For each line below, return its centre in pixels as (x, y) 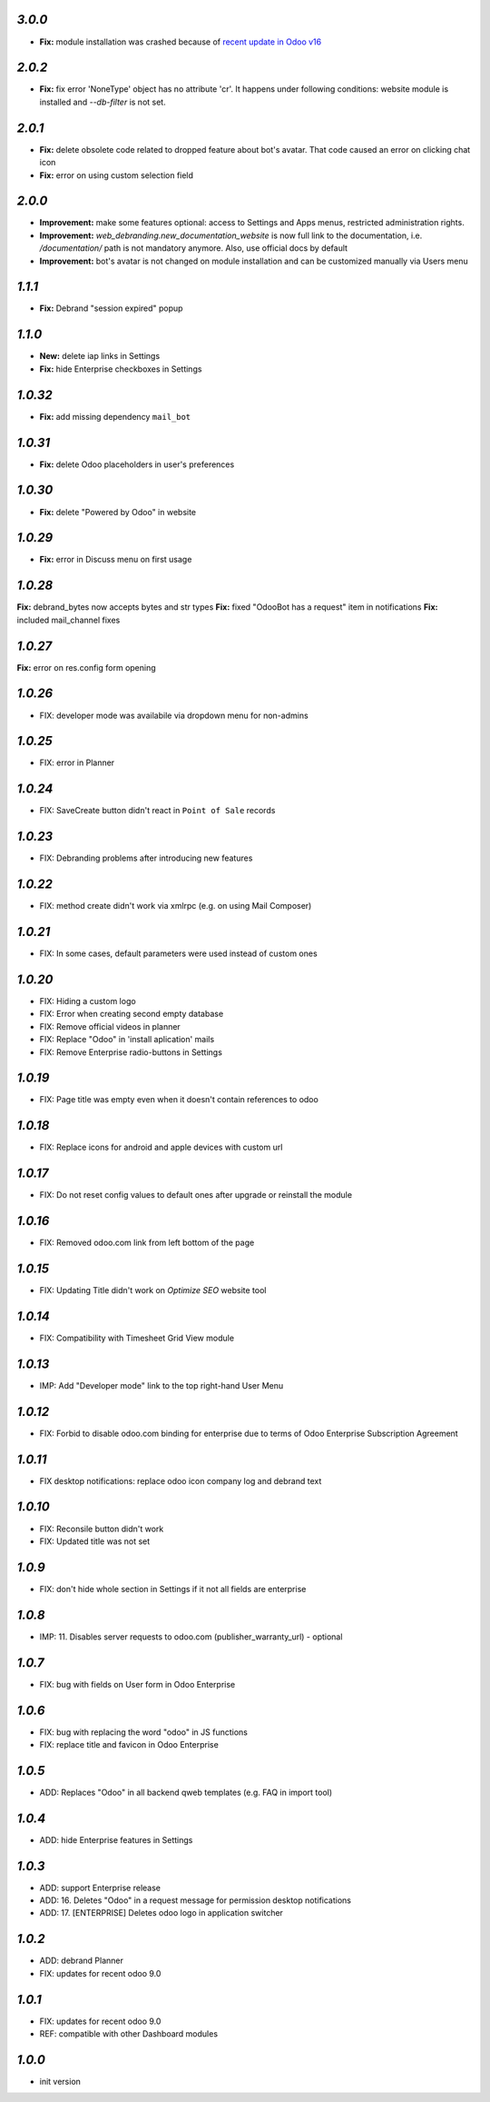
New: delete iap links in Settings (100, 356)
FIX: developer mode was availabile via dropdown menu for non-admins (174, 715)
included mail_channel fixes (69, 620)
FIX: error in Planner (77, 762)
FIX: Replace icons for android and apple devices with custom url (161, 1147)
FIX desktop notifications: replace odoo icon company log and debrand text (181, 1480)
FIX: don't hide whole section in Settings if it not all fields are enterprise (173, 1589)
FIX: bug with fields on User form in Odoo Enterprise (137, 1684)
